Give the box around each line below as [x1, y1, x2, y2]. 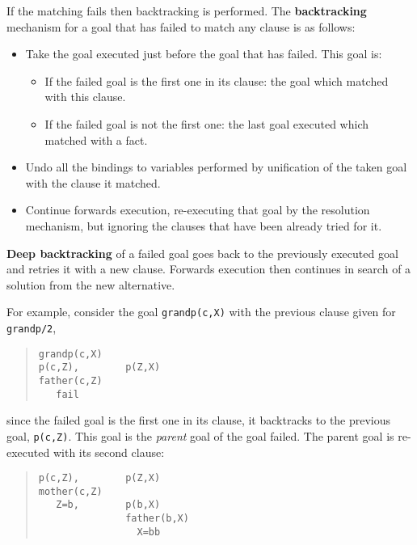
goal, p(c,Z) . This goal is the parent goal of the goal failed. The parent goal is [6, 427, 394, 444]
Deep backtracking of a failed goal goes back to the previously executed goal [6, 244, 398, 261]
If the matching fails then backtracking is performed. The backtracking [6, 2, 367, 19]
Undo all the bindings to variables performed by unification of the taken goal [25, 158, 407, 175]
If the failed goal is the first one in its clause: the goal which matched [44, 72, 389, 89]
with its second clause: [53, 443, 165, 460]
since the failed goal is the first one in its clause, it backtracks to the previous [6, 412, 391, 429]
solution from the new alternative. [6, 276, 175, 293]
